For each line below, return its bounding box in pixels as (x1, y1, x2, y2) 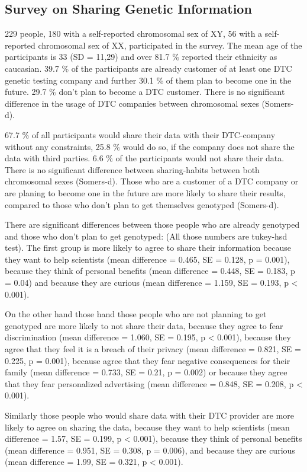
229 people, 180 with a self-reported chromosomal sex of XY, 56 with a (5, 27, 263, 40)
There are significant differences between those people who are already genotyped (5, 218, 300, 231)
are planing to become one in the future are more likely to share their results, (5, 186, 286, 199)
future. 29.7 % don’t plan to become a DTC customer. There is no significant (5, 85, 285, 98)
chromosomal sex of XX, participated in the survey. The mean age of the (38, 39, 302, 51)
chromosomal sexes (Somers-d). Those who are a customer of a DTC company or (5, 175, 299, 187)
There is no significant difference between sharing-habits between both (5, 163, 260, 176)
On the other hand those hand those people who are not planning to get (5, 308, 267, 320)
